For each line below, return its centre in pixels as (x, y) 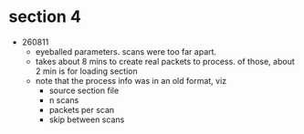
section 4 (45, 17)
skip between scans (87, 119)
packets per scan (82, 109)
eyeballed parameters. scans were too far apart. (126, 51)
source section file (84, 90)
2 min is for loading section (86, 71)
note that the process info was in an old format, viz (131, 80)
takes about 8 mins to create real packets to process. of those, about (165, 61)
